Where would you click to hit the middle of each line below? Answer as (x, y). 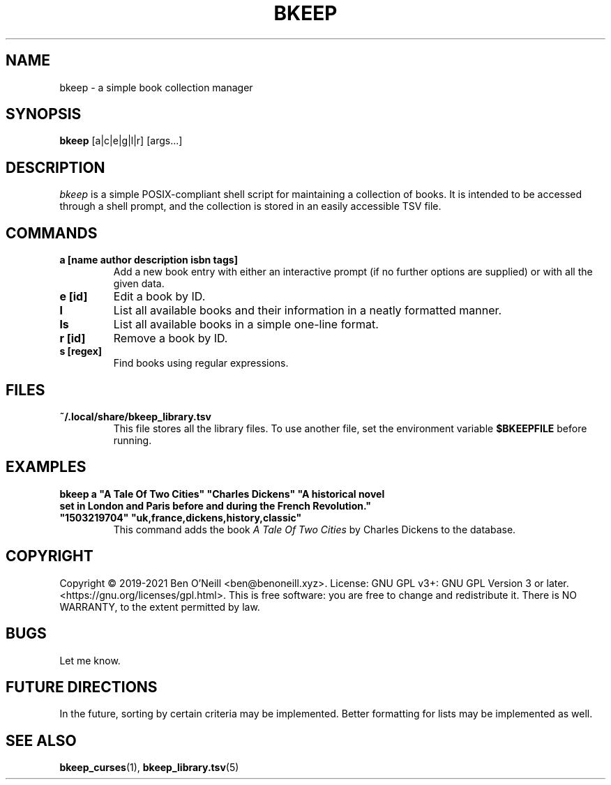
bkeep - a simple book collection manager (156, 87)
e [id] (74, 297)
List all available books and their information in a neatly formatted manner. (308, 311)
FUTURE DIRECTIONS (82, 687)
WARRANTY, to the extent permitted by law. (160, 607)
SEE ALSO (41, 740)
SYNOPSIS (44, 114)
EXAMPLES (46, 467)
